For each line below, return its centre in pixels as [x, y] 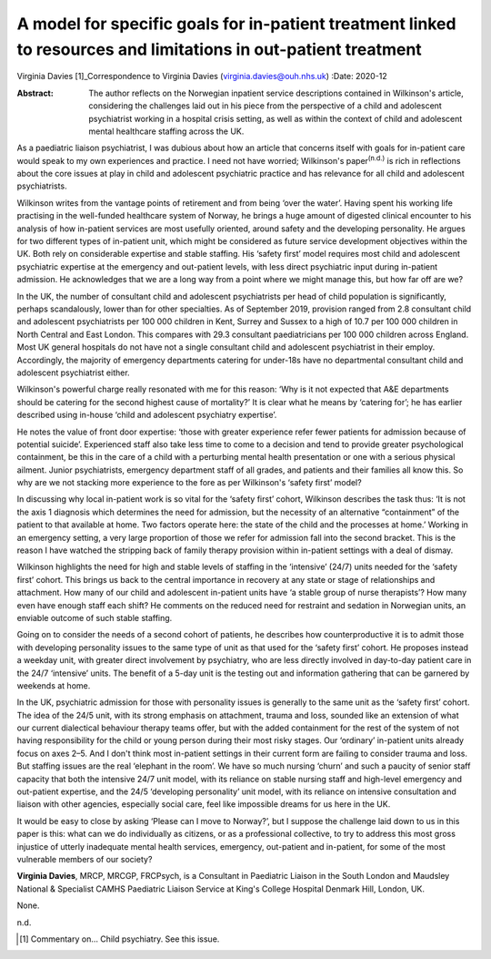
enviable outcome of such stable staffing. [95, 617]
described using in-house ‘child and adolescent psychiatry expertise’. [147, 415]
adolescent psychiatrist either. [74, 372]
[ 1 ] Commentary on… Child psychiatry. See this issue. [120, 939]
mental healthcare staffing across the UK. [166, 131]
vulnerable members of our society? [85, 859]
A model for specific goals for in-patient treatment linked [236, 24]
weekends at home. [54, 685]
